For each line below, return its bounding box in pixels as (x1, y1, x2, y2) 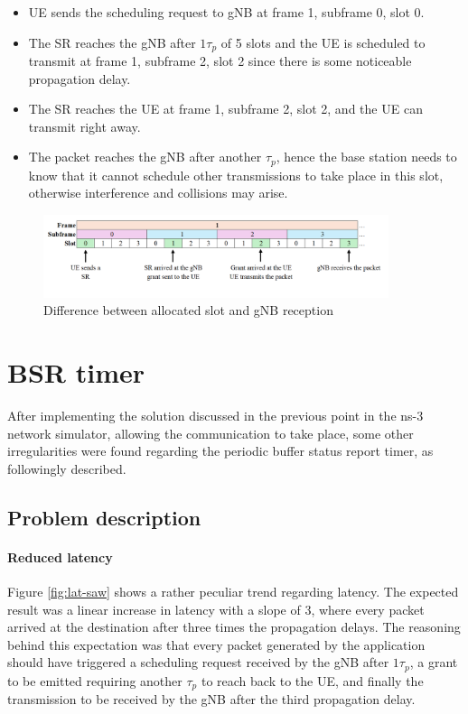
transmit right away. (28, 116, 141, 135)
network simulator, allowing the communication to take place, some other (7, 423, 414, 442)
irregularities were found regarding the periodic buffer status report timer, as (7, 441, 434, 460)
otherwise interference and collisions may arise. (28, 183, 288, 202)
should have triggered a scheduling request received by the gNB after (7, 653, 389, 672)
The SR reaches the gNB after (28, 32, 196, 51)
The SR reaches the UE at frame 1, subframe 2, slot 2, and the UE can (28, 99, 423, 118)
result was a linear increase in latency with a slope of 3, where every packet (7, 599, 425, 618)
